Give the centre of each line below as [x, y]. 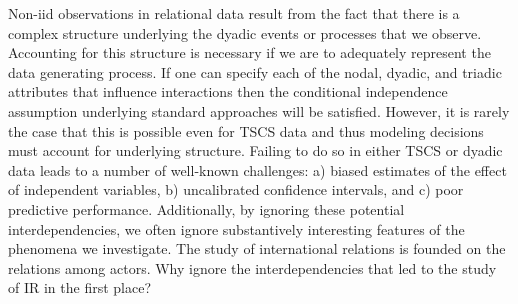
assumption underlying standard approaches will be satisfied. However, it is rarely [259, 110]
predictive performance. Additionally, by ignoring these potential [206, 208]
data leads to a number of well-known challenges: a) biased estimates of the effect [257, 169]
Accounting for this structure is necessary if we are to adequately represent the [249, 52]
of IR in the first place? [80, 287]
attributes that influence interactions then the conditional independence [228, 91]
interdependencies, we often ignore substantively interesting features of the [236, 228]
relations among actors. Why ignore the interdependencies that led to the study [252, 267]
